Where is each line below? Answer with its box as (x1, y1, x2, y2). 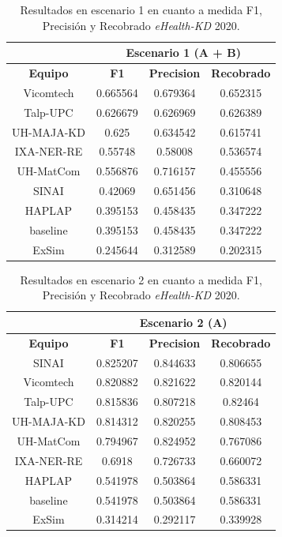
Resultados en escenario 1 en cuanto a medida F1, (20, 2, 262, 17)
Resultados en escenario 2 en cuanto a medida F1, (20, 271, 262, 287)
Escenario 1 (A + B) (126, 44, 241, 61)
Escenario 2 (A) (139, 314, 227, 330)
